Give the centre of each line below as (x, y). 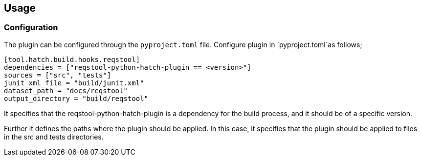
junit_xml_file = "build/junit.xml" (74, 83)
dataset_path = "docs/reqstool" (66, 90)
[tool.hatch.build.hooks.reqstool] (72, 59)
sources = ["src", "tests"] (58, 75)
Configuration (31, 28)
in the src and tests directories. (54, 137)
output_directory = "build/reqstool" (76, 98)
